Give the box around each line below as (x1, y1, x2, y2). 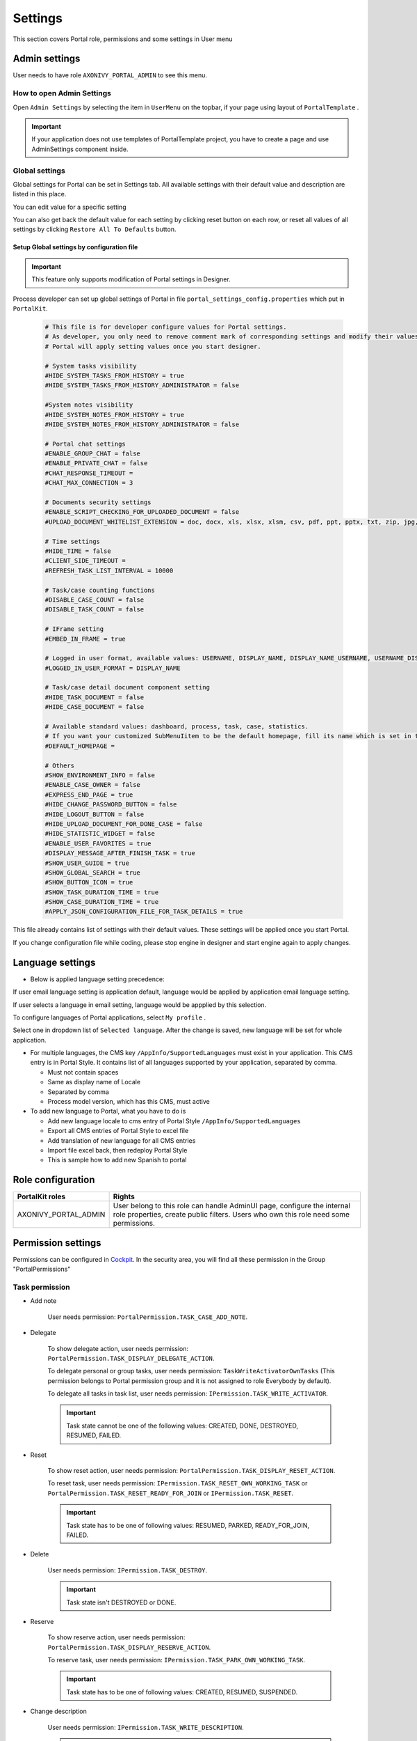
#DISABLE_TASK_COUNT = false (44, 606, 145, 614)
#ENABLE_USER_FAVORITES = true (44, 839, 152, 848)
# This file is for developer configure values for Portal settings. (44, 323, 287, 331)
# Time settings (44, 537, 101, 545)
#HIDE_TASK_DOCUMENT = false (44, 693, 145, 701)
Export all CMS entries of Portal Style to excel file (47, 1127, 189, 1135)
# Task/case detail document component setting (44, 683, 210, 692)
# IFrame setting (44, 625, 104, 633)
